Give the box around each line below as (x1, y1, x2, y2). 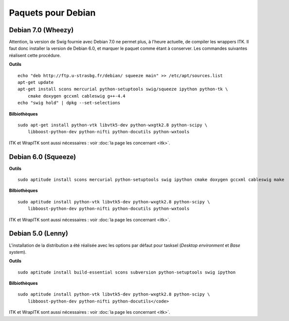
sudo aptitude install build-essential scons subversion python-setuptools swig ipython (18, 269, 236, 275)
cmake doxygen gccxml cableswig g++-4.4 (27, 93, 126, 99)
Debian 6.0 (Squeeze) (9, 153, 76, 161)
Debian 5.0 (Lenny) (9, 229, 68, 238)
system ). (9, 249, 27, 255)
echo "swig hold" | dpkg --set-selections (18, 100, 121, 106)
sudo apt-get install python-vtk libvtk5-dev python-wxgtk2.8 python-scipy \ (18, 122, 208, 128)
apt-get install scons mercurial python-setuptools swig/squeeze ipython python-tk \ (18, 86, 228, 92)
